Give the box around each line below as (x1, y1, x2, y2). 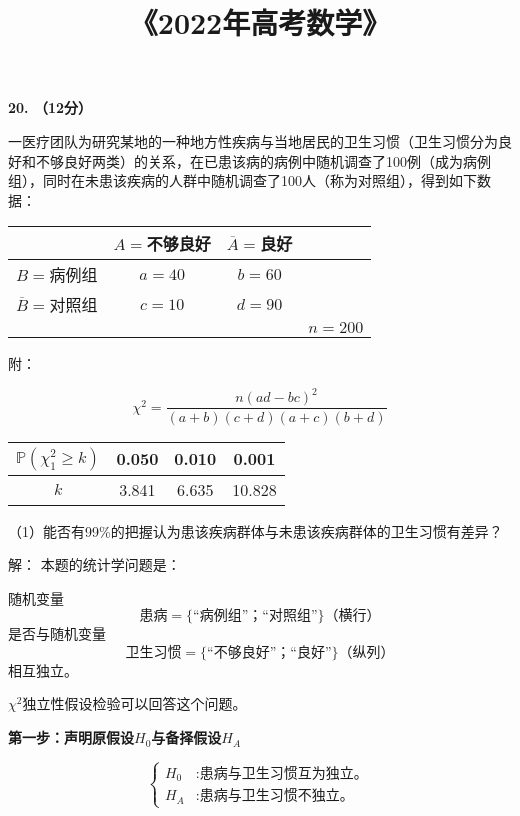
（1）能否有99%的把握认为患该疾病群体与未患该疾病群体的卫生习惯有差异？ (8, 520, 503, 541)
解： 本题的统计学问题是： (8, 554, 181, 575)
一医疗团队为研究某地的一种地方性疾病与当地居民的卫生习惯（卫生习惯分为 (8, 130, 498, 151)
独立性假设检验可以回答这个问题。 (22, 693, 247, 714)
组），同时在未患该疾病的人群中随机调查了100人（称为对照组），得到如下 (8, 170, 477, 191)
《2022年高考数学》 (129, 2, 391, 43)
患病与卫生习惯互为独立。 (199, 766, 368, 781)
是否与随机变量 (8, 623, 106, 644)
